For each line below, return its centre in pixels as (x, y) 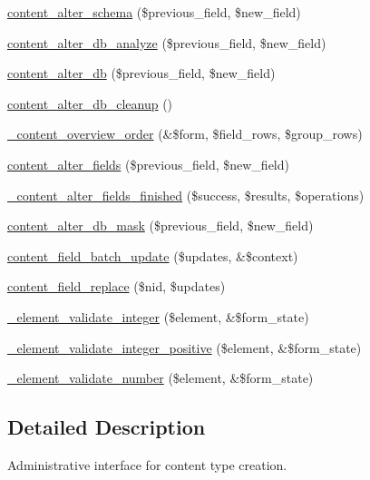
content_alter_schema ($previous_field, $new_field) (154, 12)
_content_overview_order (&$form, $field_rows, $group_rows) (185, 134)
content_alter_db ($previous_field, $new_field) (141, 73)
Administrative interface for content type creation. (147, 464)
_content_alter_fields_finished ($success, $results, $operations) (186, 195)
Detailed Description (107, 427)
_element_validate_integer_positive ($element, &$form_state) (185, 347)
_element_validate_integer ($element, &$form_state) (158, 316)
